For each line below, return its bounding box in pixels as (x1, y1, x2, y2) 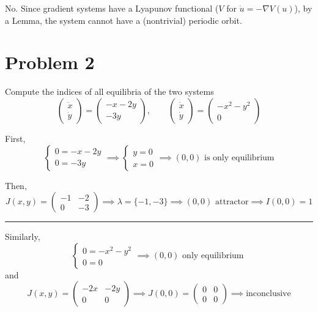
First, (5, 132, 26, 144)
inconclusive (246, 289, 291, 299)
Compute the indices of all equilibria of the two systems (5, 85, 214, 98)
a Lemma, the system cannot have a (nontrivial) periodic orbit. (5, 13, 242, 26)
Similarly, (5, 230, 40, 243)
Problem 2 (5, 50, 95, 75)
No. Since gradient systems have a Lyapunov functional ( (5, 2, 219, 14)
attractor (215, 198, 249, 207)
